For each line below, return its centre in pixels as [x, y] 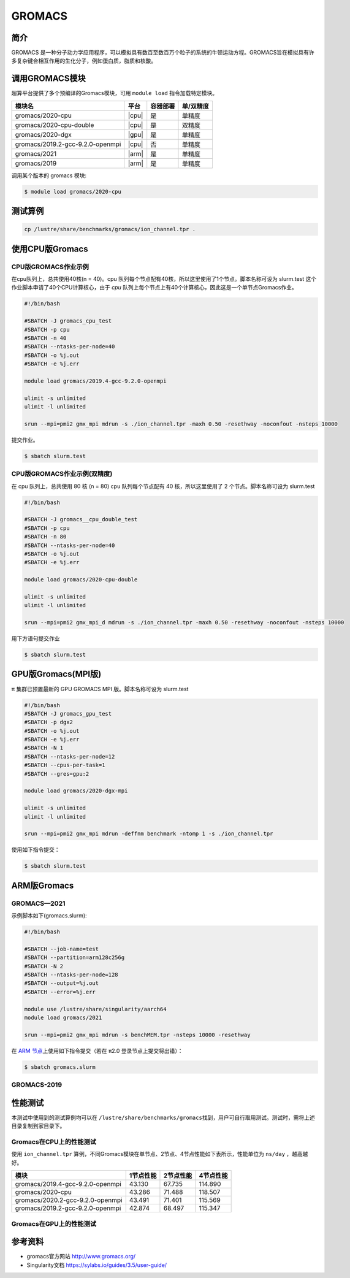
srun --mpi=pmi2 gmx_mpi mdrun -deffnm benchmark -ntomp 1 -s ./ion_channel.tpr [149, 834]
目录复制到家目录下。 [38, 1126]
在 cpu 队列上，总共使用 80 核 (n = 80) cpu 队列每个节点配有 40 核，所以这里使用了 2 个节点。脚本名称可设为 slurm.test [163, 486]
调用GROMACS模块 [48, 79]
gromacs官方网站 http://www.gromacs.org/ [81, 1257]
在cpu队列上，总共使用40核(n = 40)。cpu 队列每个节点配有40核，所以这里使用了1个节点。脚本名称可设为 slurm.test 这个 [164, 279]
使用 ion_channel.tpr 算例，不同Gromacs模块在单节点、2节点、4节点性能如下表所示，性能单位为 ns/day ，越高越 [160, 1154]
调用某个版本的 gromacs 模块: [49, 175]
